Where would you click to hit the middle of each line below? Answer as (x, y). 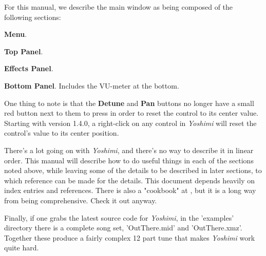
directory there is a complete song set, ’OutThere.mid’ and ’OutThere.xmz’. (123, 228)
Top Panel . (24, 51)
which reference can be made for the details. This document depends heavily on (129, 180)
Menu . (16, 34)
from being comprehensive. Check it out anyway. (81, 200)
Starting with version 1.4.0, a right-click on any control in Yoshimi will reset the (130, 123)
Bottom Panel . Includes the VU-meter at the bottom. (92, 85)
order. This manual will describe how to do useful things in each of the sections (129, 160)
